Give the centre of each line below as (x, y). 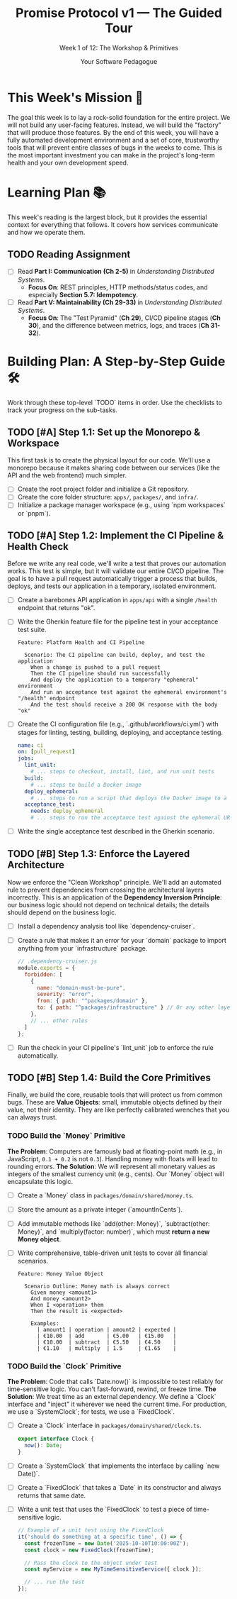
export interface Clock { (56, 1439)
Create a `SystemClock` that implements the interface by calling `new (118, 1466)
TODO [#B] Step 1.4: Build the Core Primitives (109, 1077)
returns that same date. (52, 1495)
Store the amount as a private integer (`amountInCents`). (100, 1209)
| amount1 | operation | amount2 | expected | (106, 1329)
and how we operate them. (46, 232)
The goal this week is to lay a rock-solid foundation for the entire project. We (119, 117)
